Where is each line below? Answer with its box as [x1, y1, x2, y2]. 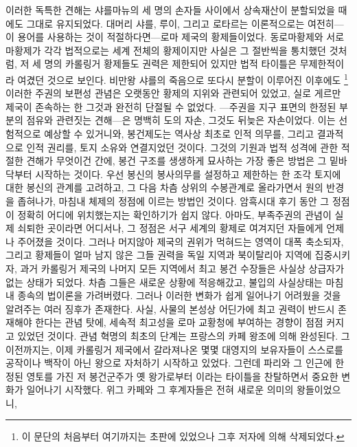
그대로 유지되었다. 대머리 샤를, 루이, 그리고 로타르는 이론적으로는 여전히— [26, 16, 344, 30]
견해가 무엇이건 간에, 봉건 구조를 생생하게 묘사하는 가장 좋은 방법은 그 [26, 153, 327, 168]
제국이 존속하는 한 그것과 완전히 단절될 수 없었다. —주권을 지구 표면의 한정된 [5, 99, 336, 113]
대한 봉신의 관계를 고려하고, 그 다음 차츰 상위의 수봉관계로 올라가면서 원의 [5, 180, 323, 195]
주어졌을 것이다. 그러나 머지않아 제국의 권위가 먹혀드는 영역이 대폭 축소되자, [17, 234, 344, 248]
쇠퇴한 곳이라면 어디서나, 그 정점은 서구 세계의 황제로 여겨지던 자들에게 [17, 221, 323, 235]
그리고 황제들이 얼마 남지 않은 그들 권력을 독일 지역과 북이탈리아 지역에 [5, 248, 312, 262]
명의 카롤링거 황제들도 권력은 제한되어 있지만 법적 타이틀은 [44, 56, 297, 71]
